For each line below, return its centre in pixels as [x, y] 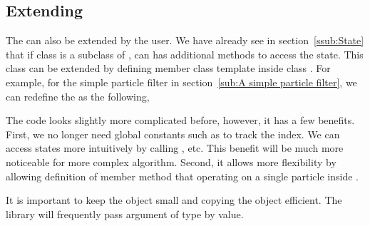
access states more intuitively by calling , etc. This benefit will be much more [175, 148]
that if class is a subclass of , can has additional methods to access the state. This [185, 54]
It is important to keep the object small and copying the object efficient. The [174, 200]
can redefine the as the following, [78, 96]
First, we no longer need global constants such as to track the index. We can [173, 134]
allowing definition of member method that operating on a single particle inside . [182, 176]
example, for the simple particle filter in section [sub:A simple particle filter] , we [181, 82]
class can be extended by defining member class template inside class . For [168, 68]
